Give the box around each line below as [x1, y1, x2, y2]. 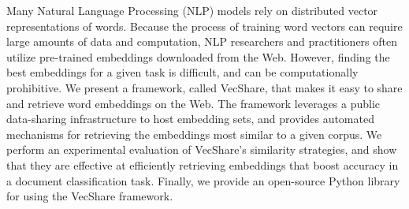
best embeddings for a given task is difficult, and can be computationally [6, 64, 359, 80]
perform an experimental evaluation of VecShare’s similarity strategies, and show [6, 141, 397, 158]
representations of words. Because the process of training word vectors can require [6, 17, 403, 34]
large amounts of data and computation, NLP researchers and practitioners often [6, 33, 398, 50]
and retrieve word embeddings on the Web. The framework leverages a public [6, 95, 381, 111]
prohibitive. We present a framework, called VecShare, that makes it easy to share [6, 79, 403, 95]
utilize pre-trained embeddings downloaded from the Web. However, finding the [6, 48, 390, 65]
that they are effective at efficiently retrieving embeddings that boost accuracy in [6, 156, 399, 173]
